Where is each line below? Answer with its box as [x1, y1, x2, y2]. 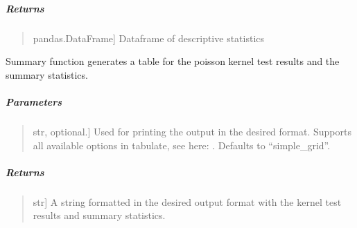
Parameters [6, 94, 62, 108]
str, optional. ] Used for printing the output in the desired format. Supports [33, 124, 351, 138]
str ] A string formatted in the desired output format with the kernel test [33, 194, 342, 209]
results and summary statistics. [33, 208, 166, 222]
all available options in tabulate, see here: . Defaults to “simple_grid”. [33, 137, 331, 152]
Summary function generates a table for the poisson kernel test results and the [6, 54, 340, 68]
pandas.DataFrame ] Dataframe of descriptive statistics [33, 30, 265, 45]
